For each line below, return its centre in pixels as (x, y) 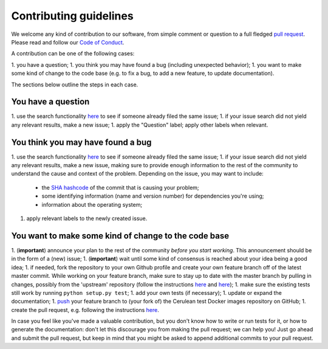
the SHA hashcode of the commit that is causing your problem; (121, 187)
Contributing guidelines (72, 16)
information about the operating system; (92, 204)
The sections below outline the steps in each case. (75, 85)
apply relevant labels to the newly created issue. (87, 218)
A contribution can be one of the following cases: (73, 54)
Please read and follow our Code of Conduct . (68, 42)
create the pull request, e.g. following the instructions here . (85, 309)
